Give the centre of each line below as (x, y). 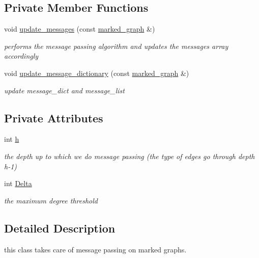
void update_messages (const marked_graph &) (80, 29)
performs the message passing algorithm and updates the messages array (116, 46)
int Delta (18, 183)
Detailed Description (60, 228)
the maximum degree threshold (51, 200)
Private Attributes (54, 118)
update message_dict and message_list (64, 90)
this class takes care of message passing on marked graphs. (95, 249)
